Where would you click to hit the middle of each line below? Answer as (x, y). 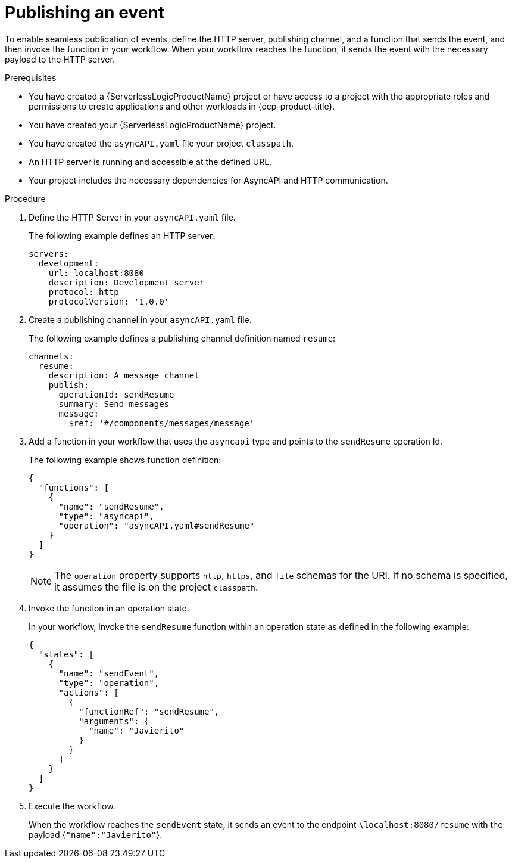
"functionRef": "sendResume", (149, 711)
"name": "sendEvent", (109, 673)
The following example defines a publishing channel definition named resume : (182, 338)
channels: (51, 356)
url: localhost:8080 (96, 273)
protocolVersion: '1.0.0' (109, 301)
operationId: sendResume (116, 394)
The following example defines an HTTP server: (122, 235)
